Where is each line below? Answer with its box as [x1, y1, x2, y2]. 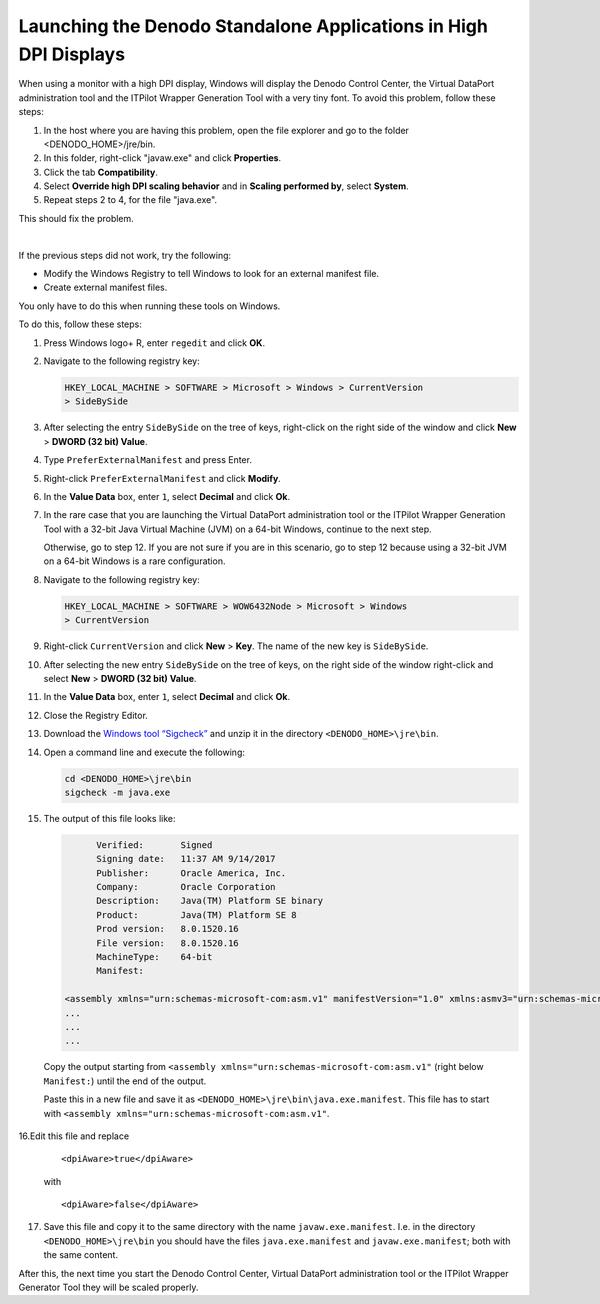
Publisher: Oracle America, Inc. [96, 867, 287, 879]
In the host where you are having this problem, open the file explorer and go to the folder [43, 124, 410, 136]
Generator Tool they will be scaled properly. [18, 1281, 199, 1294]
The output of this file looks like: [43, 812, 176, 824]
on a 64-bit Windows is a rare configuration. [43, 555, 226, 567]
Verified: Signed [96, 839, 213, 850]
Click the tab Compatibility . [43, 166, 159, 178]
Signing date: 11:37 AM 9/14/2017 [96, 853, 276, 865]
